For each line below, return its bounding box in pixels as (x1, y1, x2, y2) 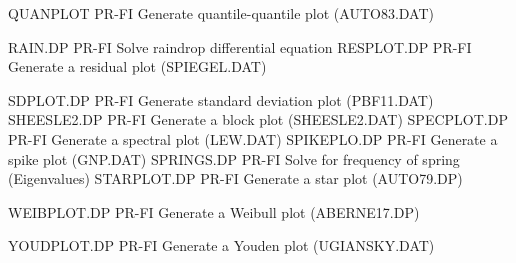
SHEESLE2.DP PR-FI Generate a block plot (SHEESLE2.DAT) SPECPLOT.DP (8, 109, 508, 130)
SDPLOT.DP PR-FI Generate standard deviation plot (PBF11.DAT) (8, 89, 434, 110)
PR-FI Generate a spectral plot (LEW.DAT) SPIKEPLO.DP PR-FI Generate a (8, 128, 498, 149)
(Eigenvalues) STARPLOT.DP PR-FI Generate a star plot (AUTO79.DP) (8, 168, 463, 189)
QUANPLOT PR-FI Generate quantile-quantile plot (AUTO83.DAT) (8, 3, 434, 23)
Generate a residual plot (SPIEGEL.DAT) (8, 56, 267, 77)
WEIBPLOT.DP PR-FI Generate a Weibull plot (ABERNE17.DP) (8, 201, 420, 222)
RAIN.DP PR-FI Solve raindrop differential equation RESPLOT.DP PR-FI (8, 36, 472, 57)
